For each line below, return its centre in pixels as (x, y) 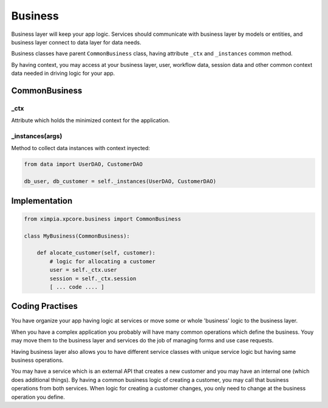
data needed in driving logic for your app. (63, 74)
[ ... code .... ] (77, 287)
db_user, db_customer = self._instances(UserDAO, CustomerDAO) (120, 182)
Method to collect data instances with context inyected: (80, 148)
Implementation (42, 201)
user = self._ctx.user (84, 270)
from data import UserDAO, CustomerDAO (83, 164)
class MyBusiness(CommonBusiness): (77, 236)
